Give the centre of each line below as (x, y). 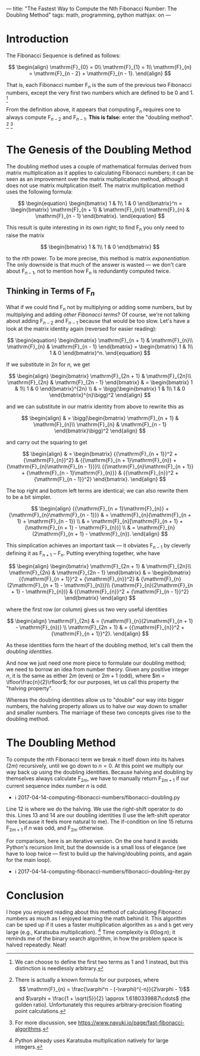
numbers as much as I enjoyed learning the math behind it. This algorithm (96, 918)
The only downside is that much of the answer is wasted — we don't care (96, 264)
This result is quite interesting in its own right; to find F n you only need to (95, 228)
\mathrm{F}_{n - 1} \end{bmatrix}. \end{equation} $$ (100, 216)
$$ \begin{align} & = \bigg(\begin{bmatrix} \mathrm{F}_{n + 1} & (100, 418)
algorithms (28, 1029)
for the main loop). (29, 860)
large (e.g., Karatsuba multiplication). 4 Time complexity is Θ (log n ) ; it (91, 932)
